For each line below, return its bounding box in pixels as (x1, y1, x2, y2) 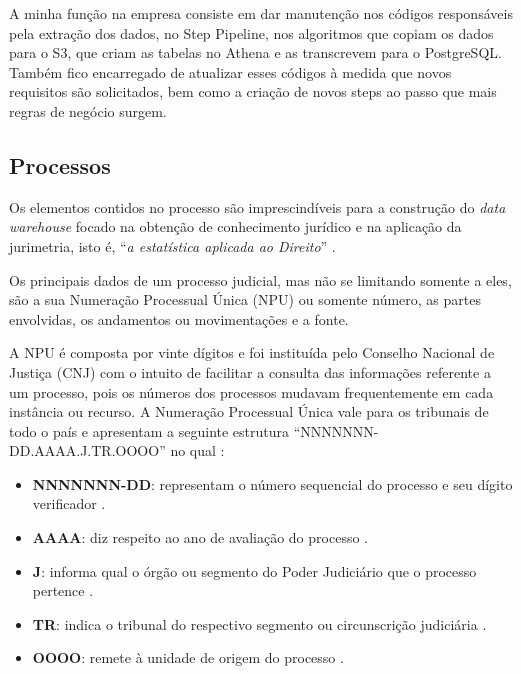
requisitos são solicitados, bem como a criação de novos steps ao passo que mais (9, 81, 497, 102)
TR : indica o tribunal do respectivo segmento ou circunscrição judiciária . (32, 613, 487, 634)
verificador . (32, 493, 106, 514)
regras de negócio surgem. (9, 100, 167, 121)
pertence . (32, 580, 94, 601)
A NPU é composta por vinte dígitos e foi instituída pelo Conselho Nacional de (9, 342, 495, 363)
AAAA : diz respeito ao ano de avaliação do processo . (32, 527, 368, 548)
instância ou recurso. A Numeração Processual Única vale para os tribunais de (9, 401, 489, 422)
